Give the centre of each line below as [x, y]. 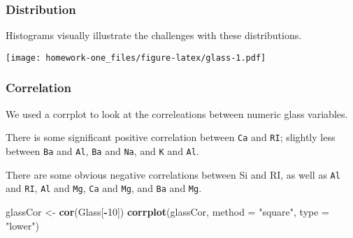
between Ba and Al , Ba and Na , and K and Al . [102, 150]
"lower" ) [22, 225]
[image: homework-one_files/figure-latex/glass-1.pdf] [136, 58]
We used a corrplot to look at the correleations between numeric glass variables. [177, 113]
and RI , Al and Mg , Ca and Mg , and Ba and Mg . [104, 188]
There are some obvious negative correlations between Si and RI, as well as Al [173, 174]
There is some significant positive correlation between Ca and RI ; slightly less [171, 137]
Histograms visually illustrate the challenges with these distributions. [154, 35]
